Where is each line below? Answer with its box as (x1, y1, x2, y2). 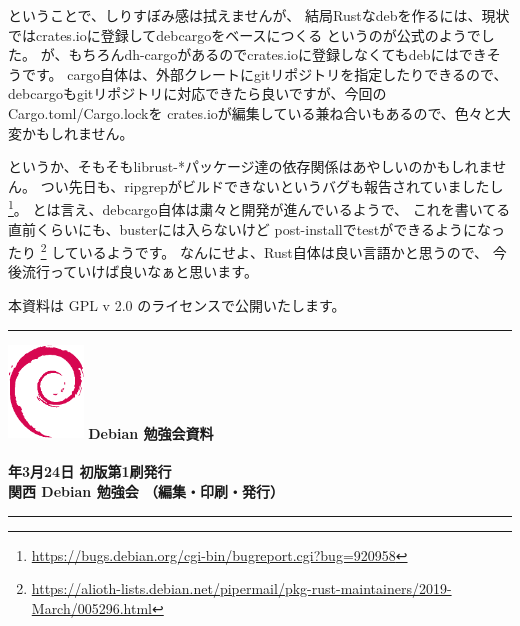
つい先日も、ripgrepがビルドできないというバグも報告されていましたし (40, 175, 504, 196)
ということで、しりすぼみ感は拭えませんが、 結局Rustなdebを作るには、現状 (8, 5, 510, 25)
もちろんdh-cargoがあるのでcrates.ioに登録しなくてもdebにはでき (68, 44, 487, 65)
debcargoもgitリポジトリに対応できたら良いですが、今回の (8, 83, 387, 104)
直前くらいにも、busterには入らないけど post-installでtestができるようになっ (8, 218, 506, 239)
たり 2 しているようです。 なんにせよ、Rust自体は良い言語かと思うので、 (8, 239, 489, 262)
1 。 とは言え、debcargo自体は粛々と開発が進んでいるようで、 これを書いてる (8, 196, 511, 219)
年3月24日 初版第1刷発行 (8, 461, 172, 482)
